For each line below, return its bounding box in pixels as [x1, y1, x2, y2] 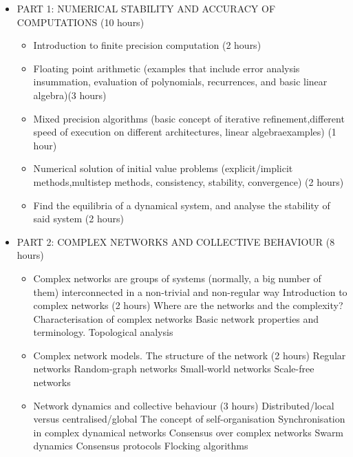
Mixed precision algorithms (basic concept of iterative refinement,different [33, 111, 345, 125]
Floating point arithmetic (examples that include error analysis [33, 61, 300, 75]
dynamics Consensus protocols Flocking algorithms [33, 438, 248, 453]
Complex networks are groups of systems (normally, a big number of [33, 270, 321, 285]
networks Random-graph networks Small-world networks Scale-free [33, 361, 314, 376]
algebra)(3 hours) [33, 87, 107, 102]
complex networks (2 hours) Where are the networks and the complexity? [33, 298, 343, 312]
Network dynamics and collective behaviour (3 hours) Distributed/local [33, 398, 334, 412]
